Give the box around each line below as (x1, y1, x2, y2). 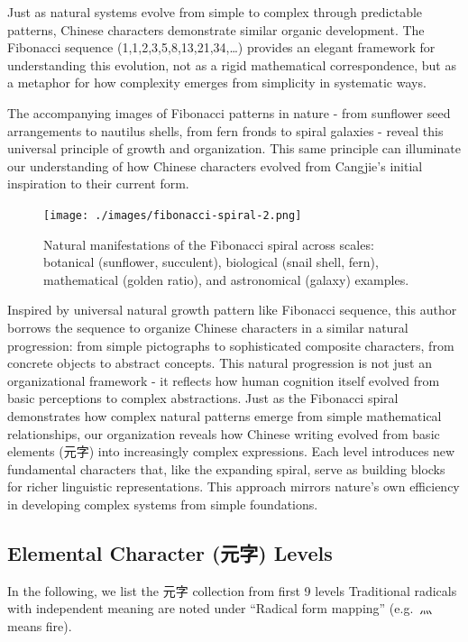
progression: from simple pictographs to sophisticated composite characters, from (7, 335, 454, 354)
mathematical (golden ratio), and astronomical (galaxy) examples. (43, 270, 409, 289)
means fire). (7, 616, 72, 635)
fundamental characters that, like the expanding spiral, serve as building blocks (7, 459, 445, 478)
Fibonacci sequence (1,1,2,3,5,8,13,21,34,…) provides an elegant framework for (7, 38, 436, 57)
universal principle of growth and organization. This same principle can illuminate (7, 139, 461, 158)
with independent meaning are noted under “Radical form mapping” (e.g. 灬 (7, 599, 433, 618)
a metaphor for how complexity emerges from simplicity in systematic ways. (7, 73, 427, 92)
